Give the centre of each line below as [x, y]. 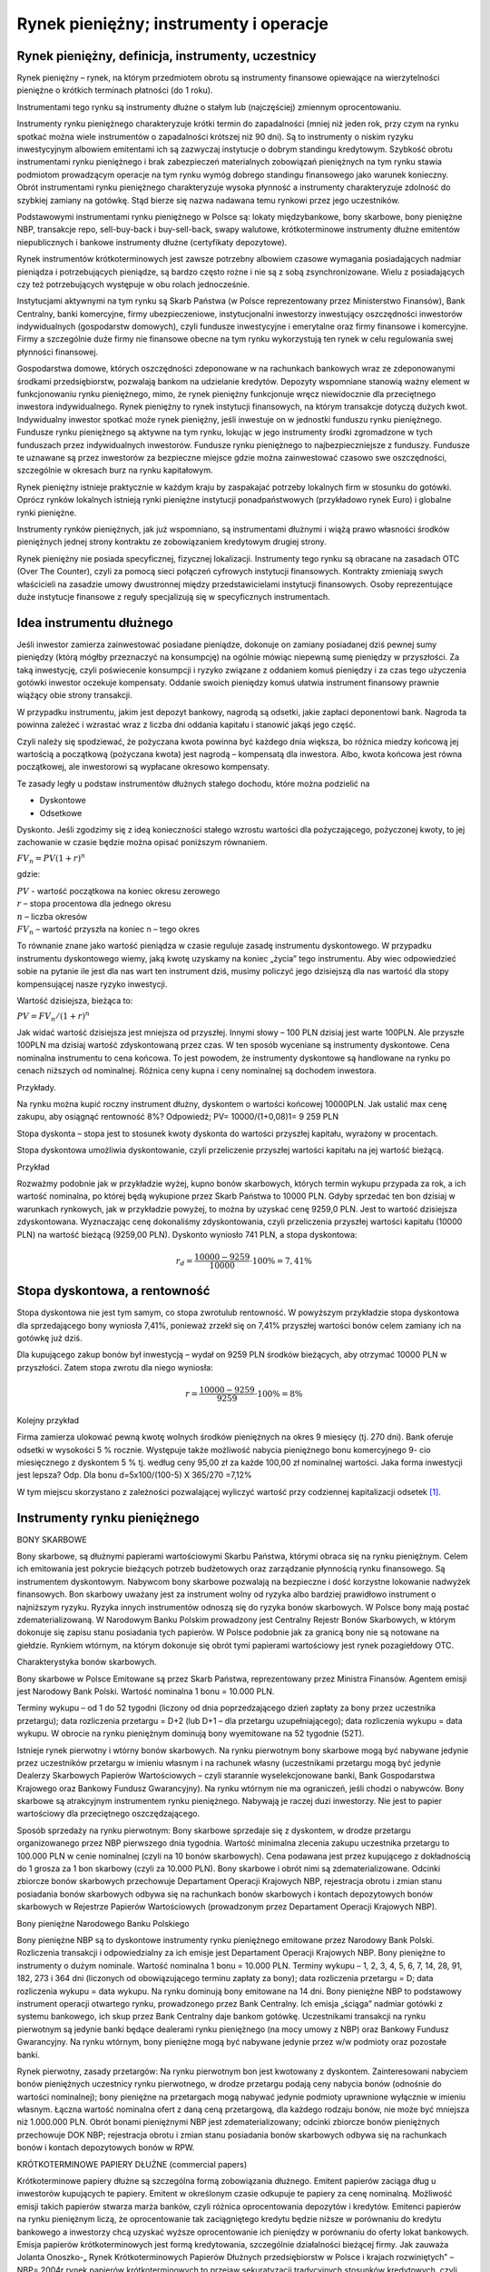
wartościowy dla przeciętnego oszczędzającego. [108, 1814]
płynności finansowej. [58, 352]
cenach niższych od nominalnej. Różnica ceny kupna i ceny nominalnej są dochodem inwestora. [196, 1071]
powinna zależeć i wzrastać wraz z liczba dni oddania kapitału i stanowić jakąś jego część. [186, 725]
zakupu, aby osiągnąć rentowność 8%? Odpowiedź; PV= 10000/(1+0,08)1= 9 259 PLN [178, 1117]
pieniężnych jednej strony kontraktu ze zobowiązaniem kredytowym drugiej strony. [171, 542]
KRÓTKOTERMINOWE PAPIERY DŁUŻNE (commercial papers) [132, 2164]
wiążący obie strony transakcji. [74, 695]
